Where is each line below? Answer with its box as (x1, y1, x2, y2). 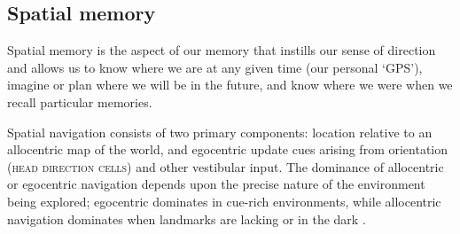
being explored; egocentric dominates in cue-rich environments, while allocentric (7, 191, 441, 210)
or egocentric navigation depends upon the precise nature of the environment (7, 175, 425, 193)
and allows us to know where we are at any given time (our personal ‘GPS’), (7, 58, 423, 76)
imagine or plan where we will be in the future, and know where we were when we (7, 75, 453, 94)
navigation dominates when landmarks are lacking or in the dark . (7, 209, 366, 228)
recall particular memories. (7, 92, 152, 111)
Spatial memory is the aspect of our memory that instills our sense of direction (7, 41, 436, 59)
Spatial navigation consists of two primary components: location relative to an (7, 122, 433, 141)
